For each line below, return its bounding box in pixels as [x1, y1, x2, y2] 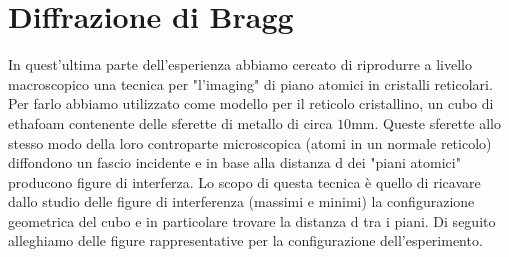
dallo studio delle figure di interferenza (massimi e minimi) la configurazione [8, 191, 475, 212]
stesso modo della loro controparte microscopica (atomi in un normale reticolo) [8, 132, 492, 153]
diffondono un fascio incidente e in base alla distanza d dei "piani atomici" [8, 152, 461, 173]
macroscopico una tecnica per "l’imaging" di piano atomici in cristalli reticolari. [8, 73, 493, 94]
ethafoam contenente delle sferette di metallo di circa [8, 112, 333, 133]
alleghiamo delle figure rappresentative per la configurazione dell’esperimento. [8, 230, 483, 251]
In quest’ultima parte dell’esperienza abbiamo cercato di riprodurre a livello [8, 54, 473, 75]
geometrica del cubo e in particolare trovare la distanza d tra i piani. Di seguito [8, 210, 496, 231]
